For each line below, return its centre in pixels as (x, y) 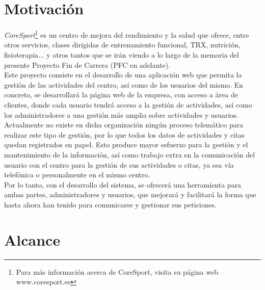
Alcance (32, 239)
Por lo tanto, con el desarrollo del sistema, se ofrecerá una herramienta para (123, 184)
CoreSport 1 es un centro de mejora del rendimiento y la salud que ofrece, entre (127, 34)
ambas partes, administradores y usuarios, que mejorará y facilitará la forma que (130, 194)
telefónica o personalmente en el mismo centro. (77, 175)
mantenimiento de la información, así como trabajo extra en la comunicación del (130, 154)
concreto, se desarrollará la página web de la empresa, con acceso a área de (121, 95)
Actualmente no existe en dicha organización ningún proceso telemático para (124, 125)
